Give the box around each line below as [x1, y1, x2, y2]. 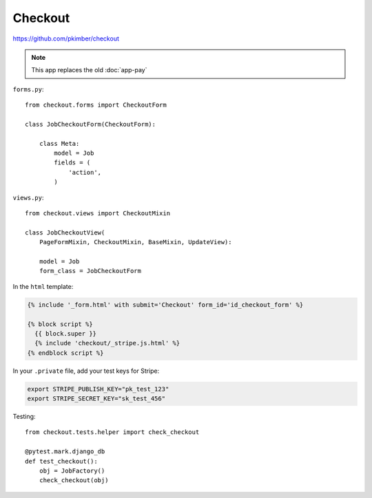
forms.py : [12, 85, 44, 93]
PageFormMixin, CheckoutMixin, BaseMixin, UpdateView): [39, 238, 232, 246]
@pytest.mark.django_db [25, 448, 105, 455]
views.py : [12, 193, 44, 202]
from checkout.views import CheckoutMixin [25, 210, 171, 217]
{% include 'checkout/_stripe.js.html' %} [34, 339, 180, 347]
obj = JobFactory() [39, 466, 105, 475]
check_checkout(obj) [39, 477, 109, 484]
